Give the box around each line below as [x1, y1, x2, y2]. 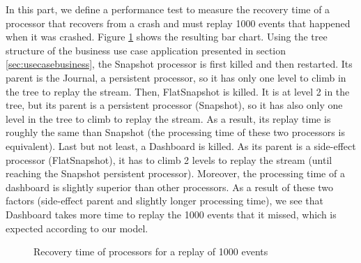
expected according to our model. [6, 220, 148, 235]
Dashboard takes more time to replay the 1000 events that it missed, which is [6, 206, 337, 221]
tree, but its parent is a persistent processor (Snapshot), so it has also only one [6, 98, 343, 112]
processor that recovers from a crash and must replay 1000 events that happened [6, 15, 351, 30]
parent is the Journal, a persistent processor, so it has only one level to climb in [6, 70, 346, 84]
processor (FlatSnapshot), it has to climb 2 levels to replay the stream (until [6, 152, 332, 167]
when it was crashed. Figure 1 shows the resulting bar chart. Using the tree [6, 29, 328, 44]
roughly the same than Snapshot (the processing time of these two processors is [6, 125, 345, 140]
